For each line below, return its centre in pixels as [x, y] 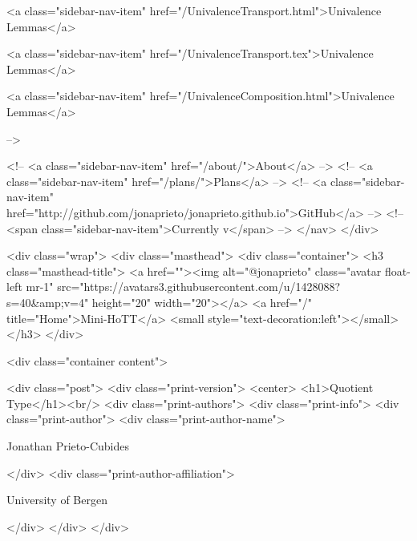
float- [397, 270]
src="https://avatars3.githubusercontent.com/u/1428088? [199, 287]
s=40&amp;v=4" [48, 302]
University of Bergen [57, 500]
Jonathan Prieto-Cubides [68, 446]
